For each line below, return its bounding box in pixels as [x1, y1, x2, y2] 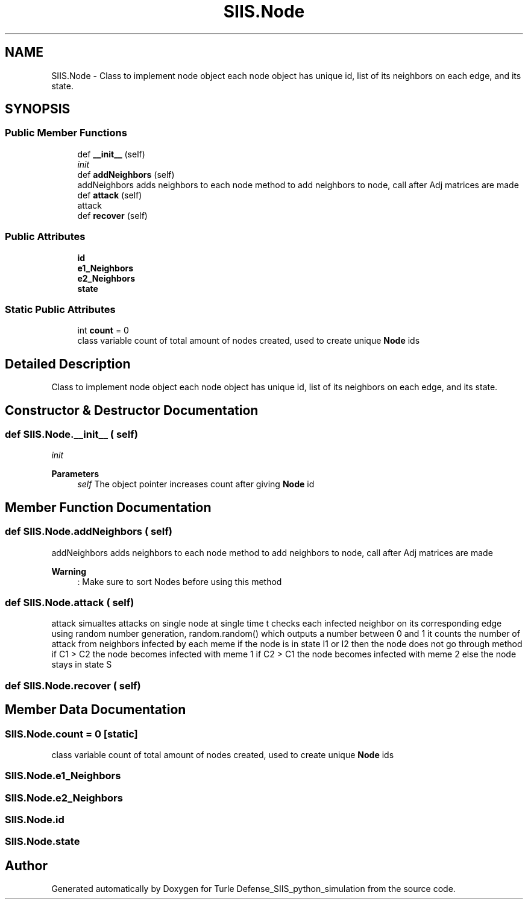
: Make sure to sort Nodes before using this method [77, 576, 282, 587]
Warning [51, 566, 87, 577]
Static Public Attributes [5, 303, 116, 315]
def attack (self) [77, 189, 142, 200]
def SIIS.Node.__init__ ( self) [5, 428, 138, 440]
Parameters [51, 469, 99, 479]
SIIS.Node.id [5, 814, 64, 826]
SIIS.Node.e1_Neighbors [5, 770, 121, 782]
